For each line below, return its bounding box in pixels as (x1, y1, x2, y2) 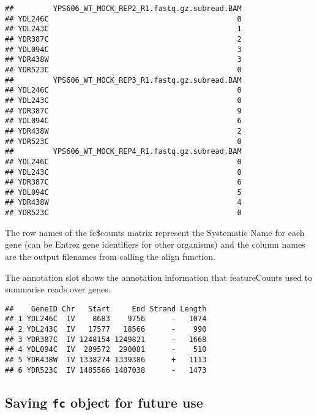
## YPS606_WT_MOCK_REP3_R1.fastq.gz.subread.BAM (5, 75, 242, 85)
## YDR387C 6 (5, 178, 242, 187)
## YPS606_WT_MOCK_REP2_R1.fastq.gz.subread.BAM (5, 4, 242, 13)
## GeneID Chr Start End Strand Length (5, 304, 207, 313)
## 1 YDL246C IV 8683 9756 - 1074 (5, 314, 207, 324)
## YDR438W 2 (5, 126, 242, 135)
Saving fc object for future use (5, 392, 203, 411)
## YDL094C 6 (5, 116, 242, 126)
